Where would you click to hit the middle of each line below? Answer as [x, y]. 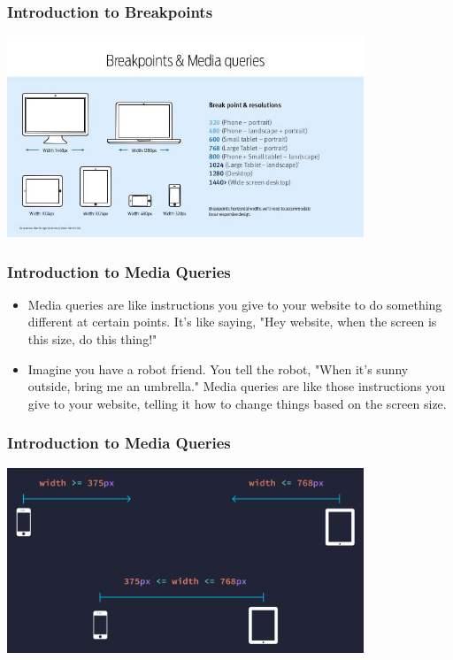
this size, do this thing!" [92, 339]
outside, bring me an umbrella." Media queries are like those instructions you [237, 386]
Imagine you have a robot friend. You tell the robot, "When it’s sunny [218, 368]
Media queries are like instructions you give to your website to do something [235, 304]
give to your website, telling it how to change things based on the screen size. [237, 403]
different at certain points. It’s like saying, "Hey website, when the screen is [232, 322]
